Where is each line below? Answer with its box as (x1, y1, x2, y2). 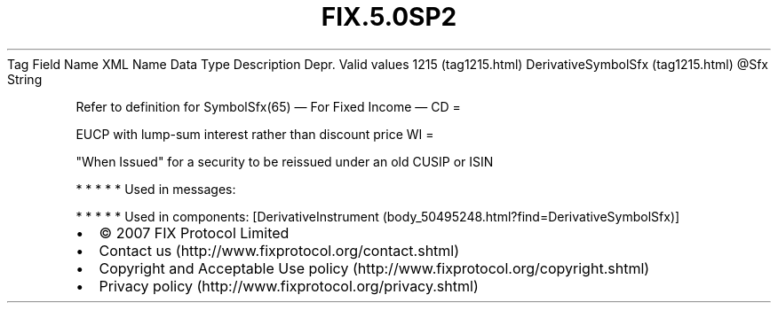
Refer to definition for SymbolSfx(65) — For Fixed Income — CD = (75, 98, 461, 114)
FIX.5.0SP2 (321, 2, 457, 32)
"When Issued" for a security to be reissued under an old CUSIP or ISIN (75, 153, 494, 169)
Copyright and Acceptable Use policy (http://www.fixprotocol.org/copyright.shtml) (99, 259, 650, 277)
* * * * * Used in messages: (75, 181, 236, 197)
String (7, 71, 43, 87)
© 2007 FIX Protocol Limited (99, 223, 290, 242)
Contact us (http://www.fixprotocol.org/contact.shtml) (99, 241, 460, 260)
